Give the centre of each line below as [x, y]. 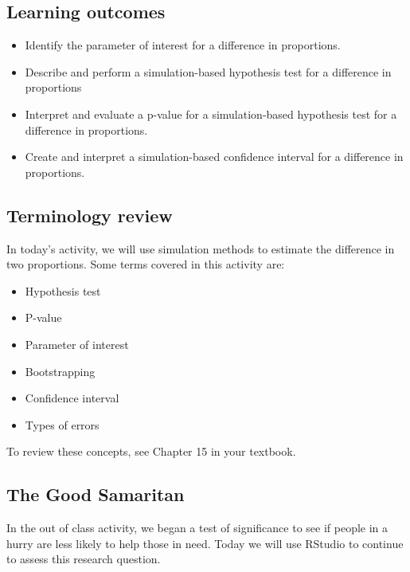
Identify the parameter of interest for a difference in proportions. [183, 45]
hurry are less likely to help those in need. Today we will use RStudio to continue [205, 543]
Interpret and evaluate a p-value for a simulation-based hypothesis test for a [211, 114]
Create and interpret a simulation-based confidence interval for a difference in [214, 157]
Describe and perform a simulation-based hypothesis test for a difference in [208, 71]
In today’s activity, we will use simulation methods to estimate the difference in [201, 248]
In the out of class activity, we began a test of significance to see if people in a [197, 528]
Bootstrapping [60, 371]
